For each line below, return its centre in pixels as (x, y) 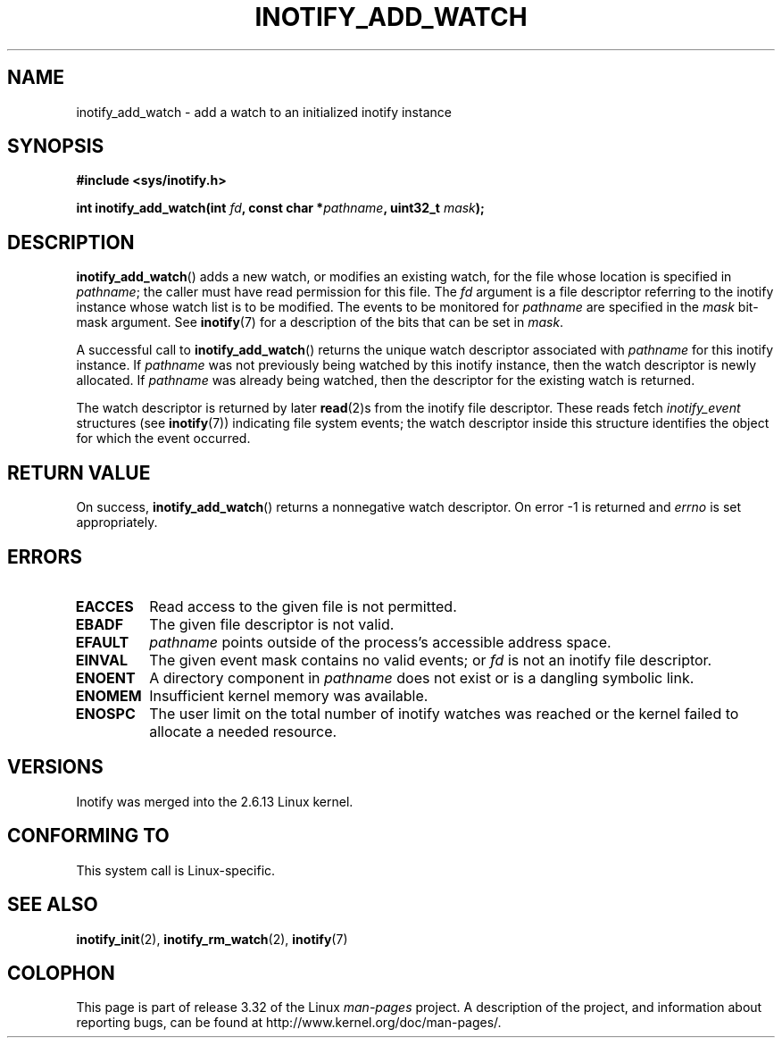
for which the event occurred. (163, 439)
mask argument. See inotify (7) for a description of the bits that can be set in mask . (320, 322)
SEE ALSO (53, 905)
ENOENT (105, 677)
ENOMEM (108, 695)
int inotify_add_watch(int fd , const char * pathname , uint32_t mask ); (280, 208)
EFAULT (102, 642)
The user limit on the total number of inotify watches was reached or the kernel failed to (444, 713)
